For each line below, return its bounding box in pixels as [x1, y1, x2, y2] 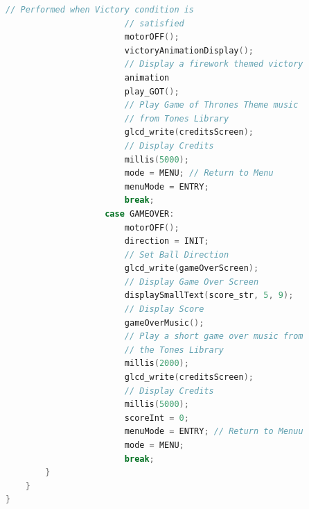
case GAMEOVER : [105, 208, 175, 219]
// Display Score [124, 304, 204, 315]
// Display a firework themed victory [124, 59, 303, 69]
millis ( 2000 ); [124, 358, 189, 369]
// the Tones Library [124, 344, 224, 355]
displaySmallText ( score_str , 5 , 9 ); [124, 290, 294, 301]
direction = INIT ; [124, 236, 209, 247]
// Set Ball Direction [124, 249, 229, 260]
